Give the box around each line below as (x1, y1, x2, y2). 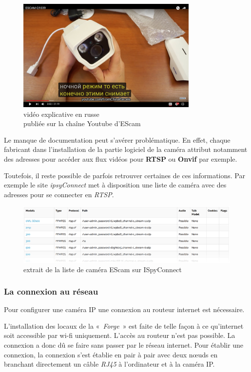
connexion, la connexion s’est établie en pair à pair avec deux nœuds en (4, 349, 218, 359)
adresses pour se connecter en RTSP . (4, 189, 114, 199)
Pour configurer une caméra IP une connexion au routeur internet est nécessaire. (4, 304, 245, 315)
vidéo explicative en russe (23, 109, 99, 119)
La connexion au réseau (4, 285, 98, 297)
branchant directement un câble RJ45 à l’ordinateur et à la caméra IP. (4, 359, 215, 369)
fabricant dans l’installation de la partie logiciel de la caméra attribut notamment (4, 144, 248, 154)
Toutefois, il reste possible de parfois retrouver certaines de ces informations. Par (4, 170, 245, 180)
